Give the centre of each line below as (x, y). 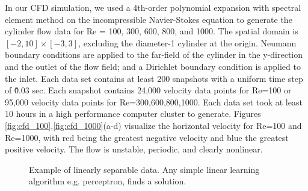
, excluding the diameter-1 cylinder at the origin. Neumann (187, 42)
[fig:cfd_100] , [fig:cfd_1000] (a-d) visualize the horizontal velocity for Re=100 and (153, 125)
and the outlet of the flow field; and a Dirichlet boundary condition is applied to (153, 66)
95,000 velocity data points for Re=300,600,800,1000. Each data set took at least (154, 102)
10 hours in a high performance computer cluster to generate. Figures (133, 114)
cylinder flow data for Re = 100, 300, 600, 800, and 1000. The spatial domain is (152, 31)
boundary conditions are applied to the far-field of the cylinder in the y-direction (154, 55)
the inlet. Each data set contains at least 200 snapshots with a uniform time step (154, 78)
